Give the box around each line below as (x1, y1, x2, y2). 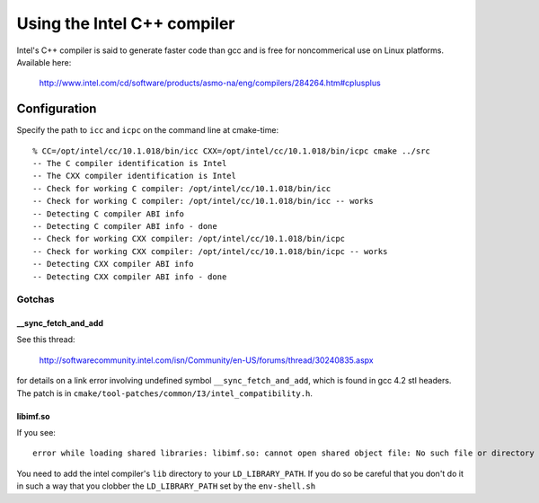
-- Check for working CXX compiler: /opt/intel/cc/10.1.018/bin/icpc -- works (32, 246, 388, 256)
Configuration (16, 101, 97, 117)
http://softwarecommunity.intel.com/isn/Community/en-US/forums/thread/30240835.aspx (39, 355, 374, 366)
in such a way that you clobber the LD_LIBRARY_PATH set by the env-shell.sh (16, 481, 316, 491)
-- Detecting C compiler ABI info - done (32, 221, 217, 231)
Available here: (16, 57, 72, 67)
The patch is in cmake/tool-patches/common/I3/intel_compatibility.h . (16, 387, 314, 399)
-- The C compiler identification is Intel (32, 158, 227, 169)
